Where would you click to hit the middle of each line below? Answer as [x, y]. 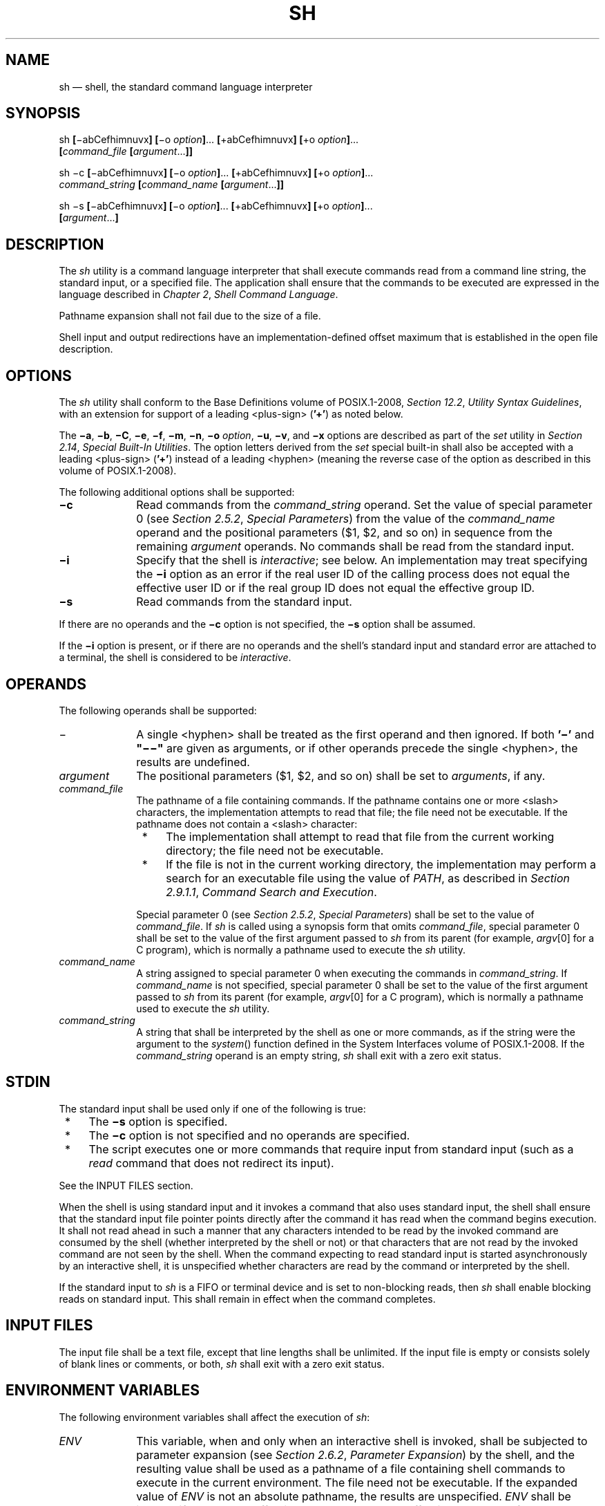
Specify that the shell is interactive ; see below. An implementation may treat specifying [362, 560]
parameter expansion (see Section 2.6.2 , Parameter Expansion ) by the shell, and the [356, 1454]
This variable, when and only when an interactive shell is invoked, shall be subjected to [362, 1441]
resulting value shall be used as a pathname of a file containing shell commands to [351, 1468]
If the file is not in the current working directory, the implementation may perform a [381, 864]
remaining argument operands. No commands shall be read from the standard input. [355, 547]
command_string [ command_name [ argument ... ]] [172, 185]
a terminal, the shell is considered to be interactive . [175, 658]
